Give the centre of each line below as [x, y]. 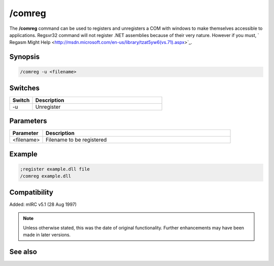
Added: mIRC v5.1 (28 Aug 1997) [43, 204]
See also [23, 252]
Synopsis [25, 57]
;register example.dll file [55, 169]
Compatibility [31, 192]
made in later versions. [47, 235]
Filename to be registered [76, 140]
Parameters [28, 121]
